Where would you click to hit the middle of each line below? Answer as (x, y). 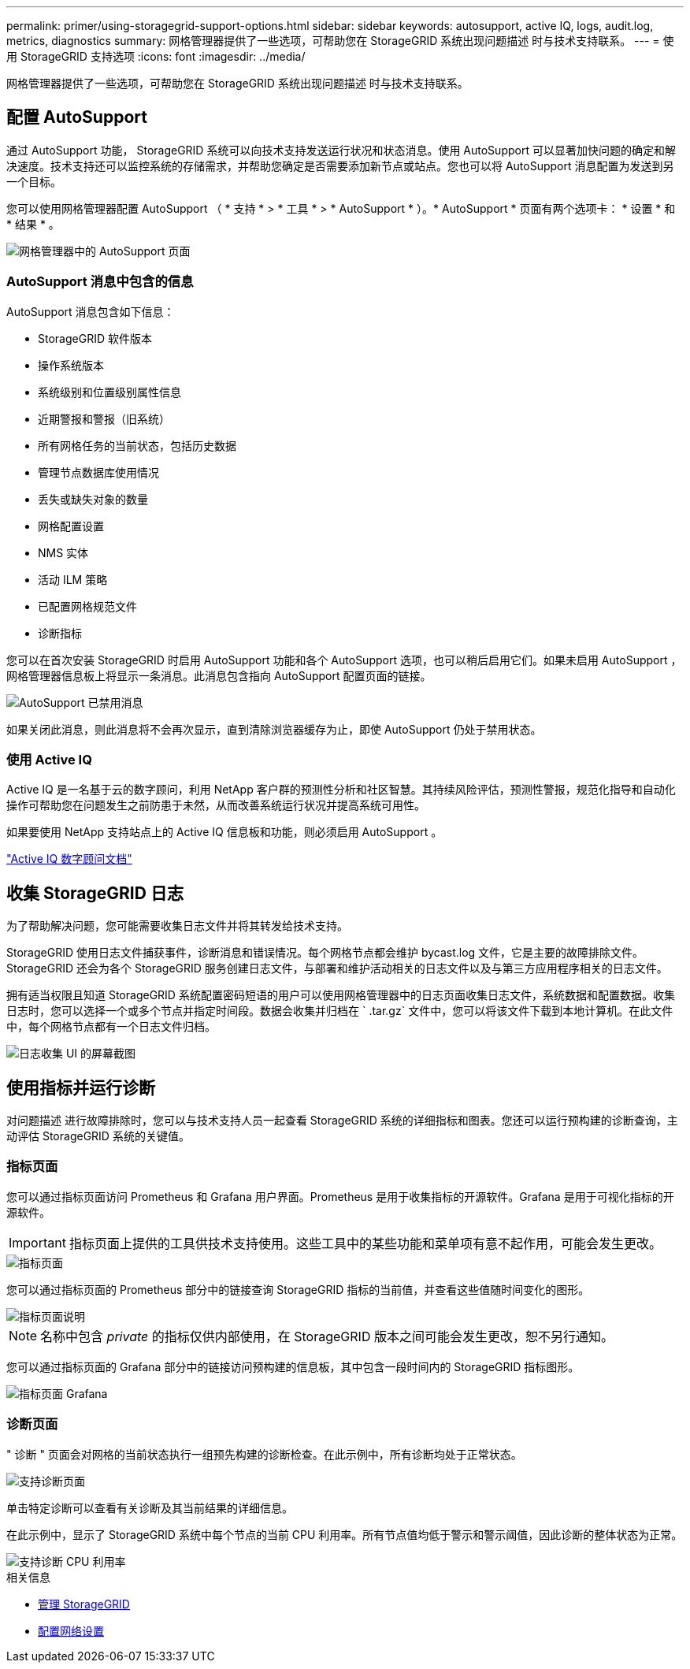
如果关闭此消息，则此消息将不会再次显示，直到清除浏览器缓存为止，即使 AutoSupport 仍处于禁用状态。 (274, 729)
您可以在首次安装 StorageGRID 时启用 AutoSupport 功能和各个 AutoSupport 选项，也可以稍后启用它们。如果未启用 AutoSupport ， (344, 660)
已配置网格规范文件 (87, 606)
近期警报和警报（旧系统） (104, 418)
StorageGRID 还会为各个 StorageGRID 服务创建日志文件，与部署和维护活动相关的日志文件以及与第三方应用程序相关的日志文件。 (337, 968)
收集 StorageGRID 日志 (95, 893)
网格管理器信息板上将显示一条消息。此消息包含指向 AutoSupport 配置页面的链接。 (219, 675)
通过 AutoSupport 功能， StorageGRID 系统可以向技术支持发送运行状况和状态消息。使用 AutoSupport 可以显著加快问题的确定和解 (341, 150)
